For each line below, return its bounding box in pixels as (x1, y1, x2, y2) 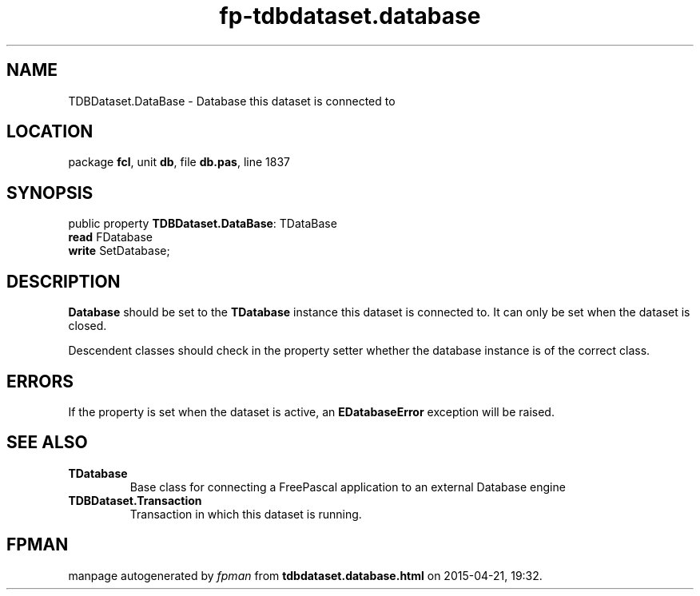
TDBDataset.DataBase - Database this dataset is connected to (68, 93, 396, 108)
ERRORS (6, 371, 74, 391)
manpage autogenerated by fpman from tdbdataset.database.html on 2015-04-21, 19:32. (68, 568, 543, 582)
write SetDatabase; (68, 244, 170, 258)
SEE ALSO (6, 432, 88, 453)
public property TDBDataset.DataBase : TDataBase (68, 217, 337, 231)
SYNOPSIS (6, 182, 93, 203)
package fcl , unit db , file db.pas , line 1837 (68, 155, 290, 169)
